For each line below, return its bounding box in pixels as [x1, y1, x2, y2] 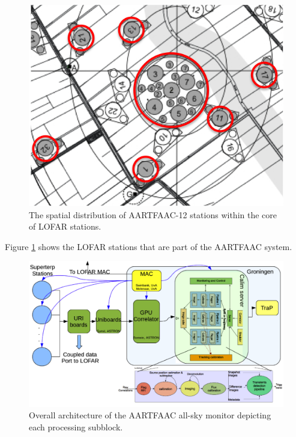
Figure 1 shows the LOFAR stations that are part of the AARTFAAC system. [5, 240, 292, 252]
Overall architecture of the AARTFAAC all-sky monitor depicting [29, 409, 271, 421]
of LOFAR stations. [29, 220, 101, 233]
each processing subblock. [29, 420, 123, 433]
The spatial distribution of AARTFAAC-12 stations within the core [29, 208, 277, 221]
